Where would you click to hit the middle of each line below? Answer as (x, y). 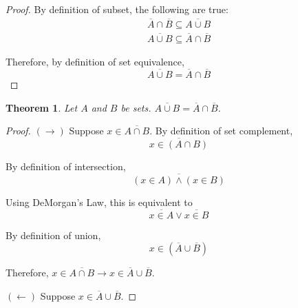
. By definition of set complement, (221, 131)
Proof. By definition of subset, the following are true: (117, 9)
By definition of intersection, (66, 166)
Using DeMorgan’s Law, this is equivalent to (99, 202)
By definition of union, (53, 235)
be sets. (136, 107)
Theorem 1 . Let (42, 107)
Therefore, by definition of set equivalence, (95, 62)
